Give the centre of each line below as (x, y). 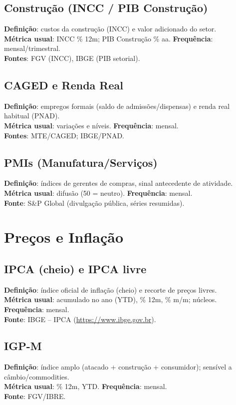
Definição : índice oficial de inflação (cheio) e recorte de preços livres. (111, 289)
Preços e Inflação (64, 237)
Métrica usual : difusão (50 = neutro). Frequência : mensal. (98, 193)
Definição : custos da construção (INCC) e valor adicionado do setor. (110, 29)
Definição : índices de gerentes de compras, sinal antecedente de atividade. (118, 183)
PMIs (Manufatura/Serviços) (81, 162)
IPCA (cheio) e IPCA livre (75, 268)
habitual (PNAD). (32, 116)
